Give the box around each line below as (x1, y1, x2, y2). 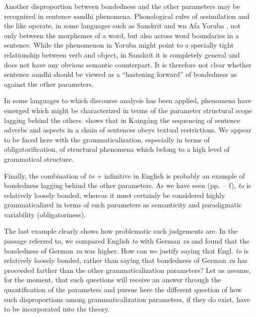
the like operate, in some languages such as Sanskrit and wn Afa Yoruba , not (4, 20, 241, 31)
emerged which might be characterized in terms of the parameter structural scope (4, 105, 252, 115)
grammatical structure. (4, 153, 74, 164)
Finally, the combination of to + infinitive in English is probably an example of (4, 170, 245, 181)
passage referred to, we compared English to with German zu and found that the (4, 236, 250, 246)
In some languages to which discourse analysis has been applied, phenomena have (4, 95, 252, 106)
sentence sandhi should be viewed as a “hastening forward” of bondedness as (4, 69, 237, 79)
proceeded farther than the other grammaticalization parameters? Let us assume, (4, 264, 251, 275)
